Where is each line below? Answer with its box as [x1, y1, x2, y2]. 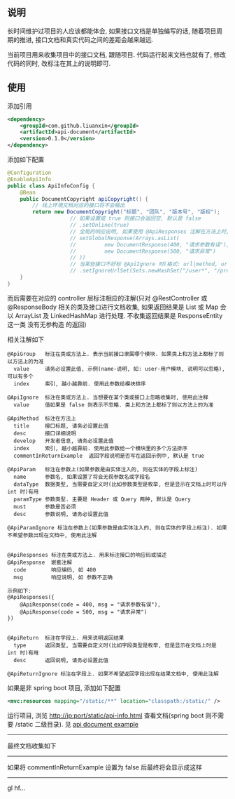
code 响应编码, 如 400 [13, 566, 97, 574]
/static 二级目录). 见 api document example [15, 720, 138, 728]
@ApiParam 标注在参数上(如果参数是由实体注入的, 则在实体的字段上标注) [7, 465, 198, 473]
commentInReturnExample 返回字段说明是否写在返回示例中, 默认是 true [13, 452, 205, 459]
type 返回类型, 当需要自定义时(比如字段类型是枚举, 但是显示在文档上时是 [13, 642, 217, 649]
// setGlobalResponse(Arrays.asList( [69, 235, 180, 242]
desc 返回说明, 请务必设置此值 [13, 656, 109, 663]
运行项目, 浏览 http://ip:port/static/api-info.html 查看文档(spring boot [7, 711, 204, 720]
